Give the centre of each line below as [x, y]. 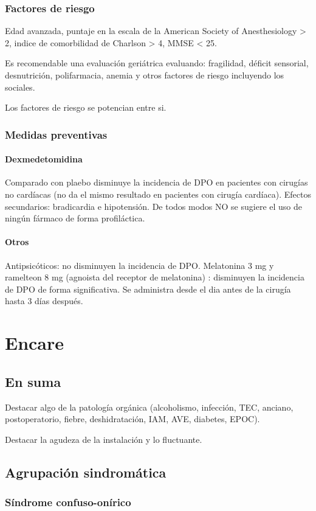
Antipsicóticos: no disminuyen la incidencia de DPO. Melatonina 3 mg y [139, 265]
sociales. [20, 87]
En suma [33, 381]
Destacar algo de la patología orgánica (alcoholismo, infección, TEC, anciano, [149, 407]
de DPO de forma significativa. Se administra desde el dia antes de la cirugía [148, 289]
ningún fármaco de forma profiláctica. [75, 218]
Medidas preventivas [56, 134]
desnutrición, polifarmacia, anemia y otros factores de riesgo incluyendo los [145, 75]
